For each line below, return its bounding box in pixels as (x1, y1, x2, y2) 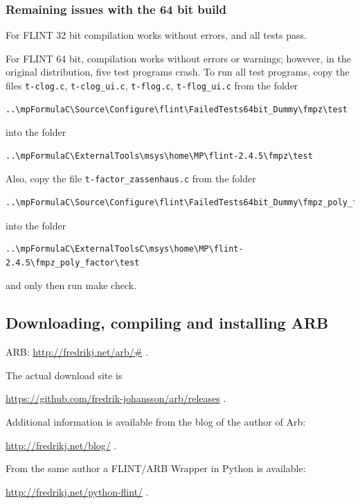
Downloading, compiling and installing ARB (6, 312, 329, 333)
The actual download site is (6, 367, 123, 382)
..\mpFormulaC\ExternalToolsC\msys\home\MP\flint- (6, 244, 244, 254)
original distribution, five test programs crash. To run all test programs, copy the (6, 64, 350, 79)
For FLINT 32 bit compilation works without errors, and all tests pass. (6, 28, 307, 42)
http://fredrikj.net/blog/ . (6, 437, 117, 452)
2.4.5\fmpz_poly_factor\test (6, 257, 140, 268)
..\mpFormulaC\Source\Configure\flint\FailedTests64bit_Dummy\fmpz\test (6, 104, 348, 114)
